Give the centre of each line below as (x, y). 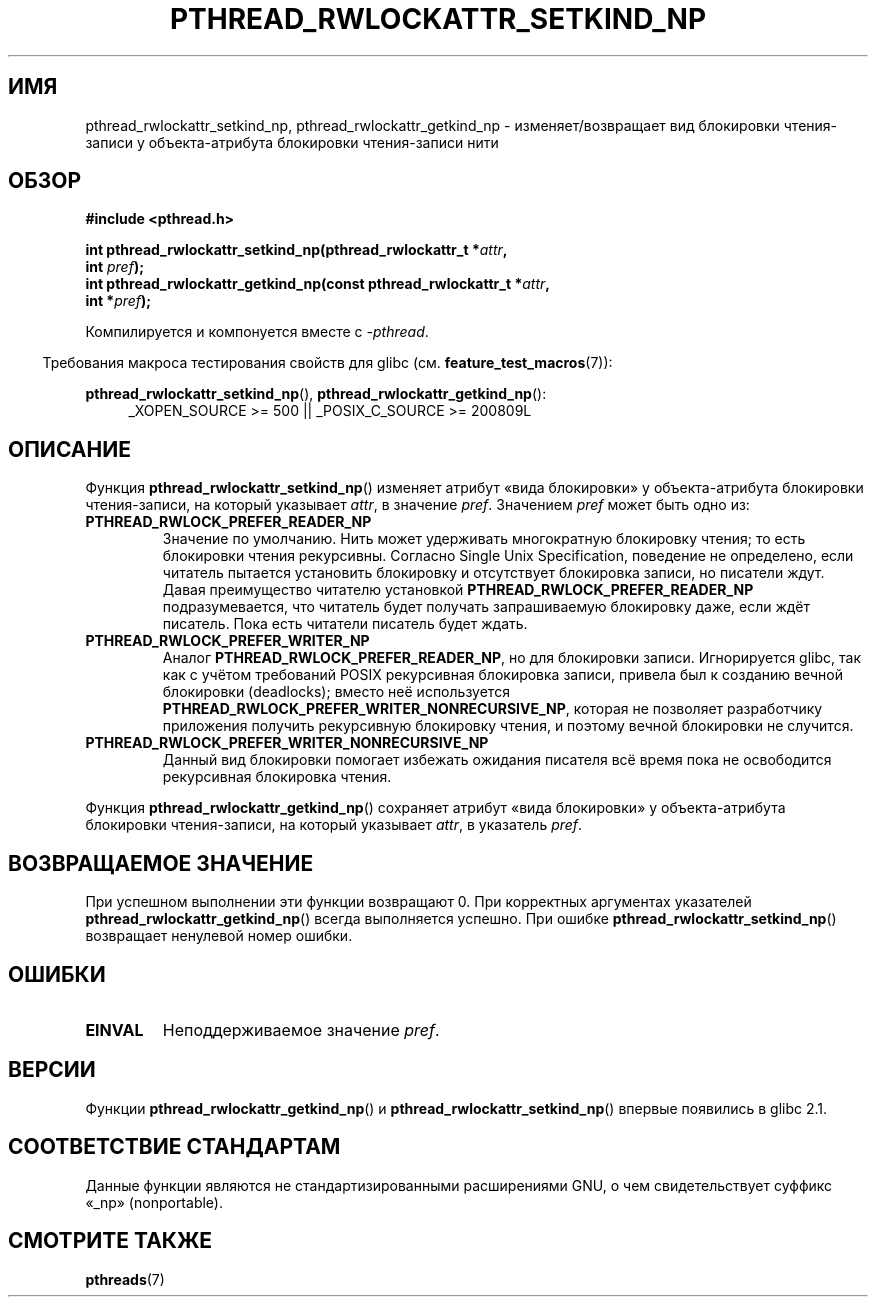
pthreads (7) (125, 1279)
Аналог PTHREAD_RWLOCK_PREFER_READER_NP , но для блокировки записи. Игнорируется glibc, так (512, 658)
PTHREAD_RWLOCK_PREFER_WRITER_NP (227, 641)
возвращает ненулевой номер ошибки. (219, 936)
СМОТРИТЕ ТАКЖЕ (110, 1241)
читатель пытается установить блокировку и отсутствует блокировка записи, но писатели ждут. (493, 573)
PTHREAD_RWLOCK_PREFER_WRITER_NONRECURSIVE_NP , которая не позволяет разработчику (492, 709)
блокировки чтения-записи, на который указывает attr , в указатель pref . (334, 825)
